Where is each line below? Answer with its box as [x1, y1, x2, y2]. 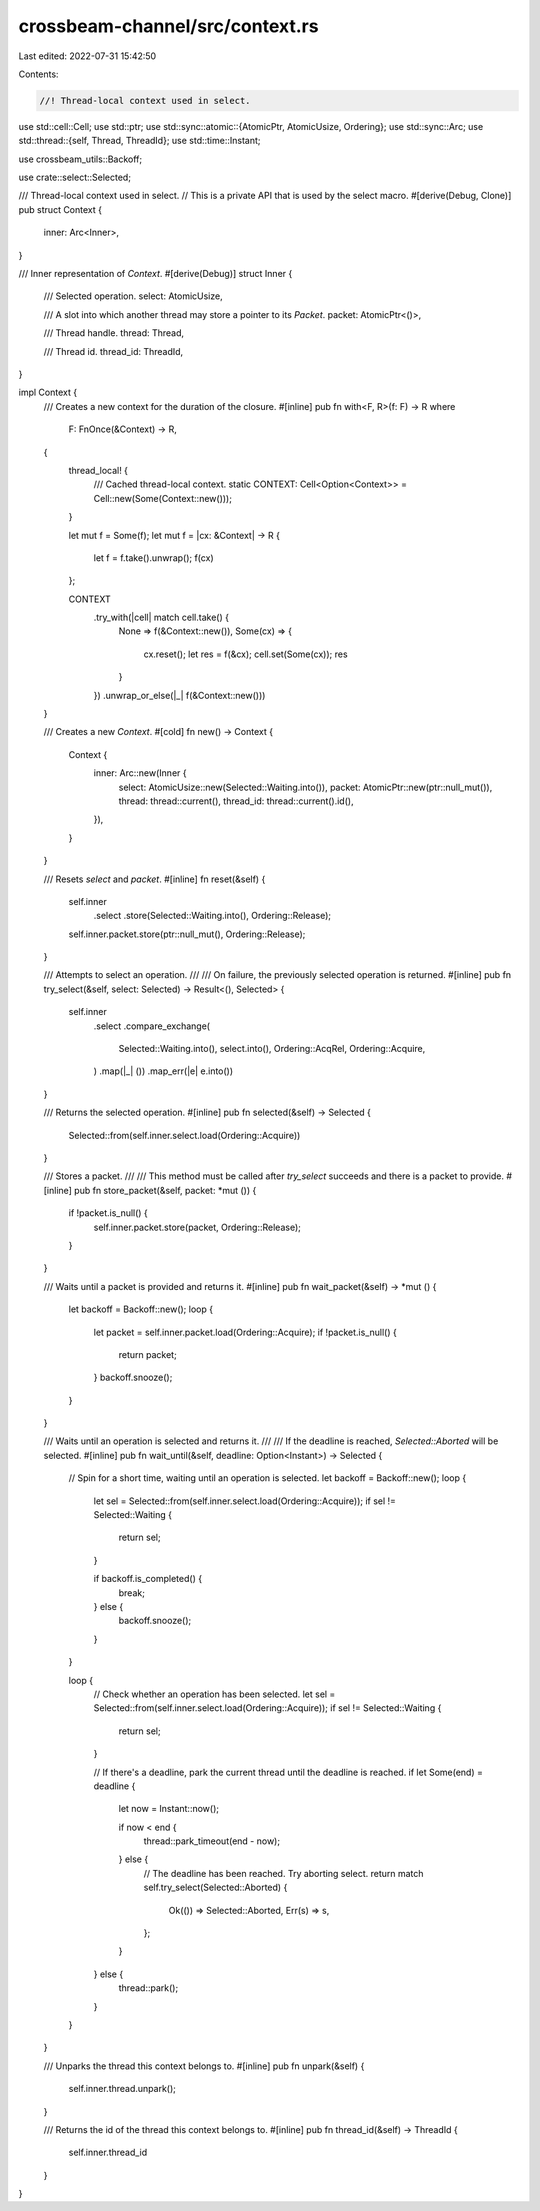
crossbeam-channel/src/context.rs [18, 15, 319, 37]
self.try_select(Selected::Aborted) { [143, 1881, 288, 1894]
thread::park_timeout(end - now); [143, 1835, 280, 1847]
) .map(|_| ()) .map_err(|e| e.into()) [93, 1065, 234, 1077]
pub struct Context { [18, 203, 102, 215]
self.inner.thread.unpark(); [68, 2083, 177, 2095]
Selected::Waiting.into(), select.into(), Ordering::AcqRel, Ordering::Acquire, [118, 1043, 426, 1055]
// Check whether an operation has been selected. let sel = [93, 1688, 336, 1700]
